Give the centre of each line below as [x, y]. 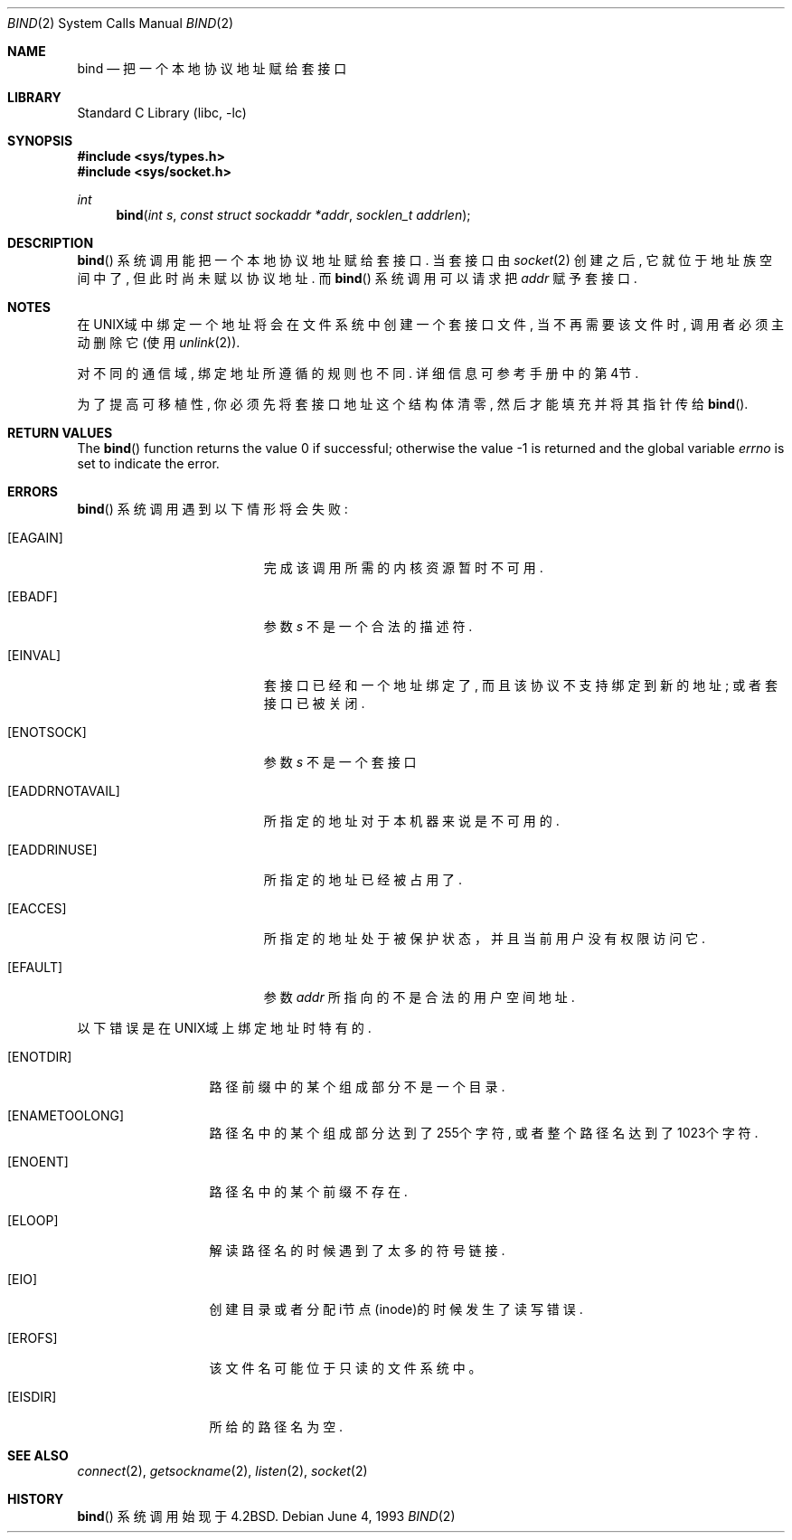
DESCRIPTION [51, 243]
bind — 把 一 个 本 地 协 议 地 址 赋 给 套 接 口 [212, 68]
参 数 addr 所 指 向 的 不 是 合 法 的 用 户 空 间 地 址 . [419, 997]
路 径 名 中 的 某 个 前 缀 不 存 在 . [308, 1191]
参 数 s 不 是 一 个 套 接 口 [340, 762]
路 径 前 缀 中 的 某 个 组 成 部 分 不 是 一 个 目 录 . [357, 1087]
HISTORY [36, 1499]
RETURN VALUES [60, 433]
